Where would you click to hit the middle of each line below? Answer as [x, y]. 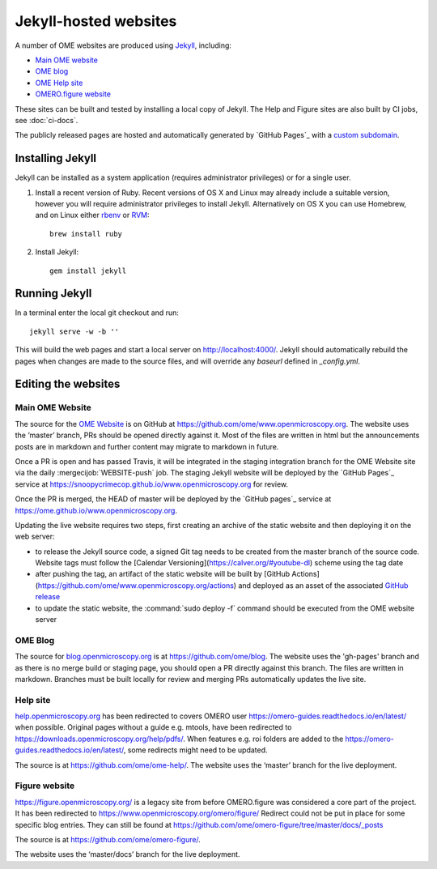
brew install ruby [86, 234]
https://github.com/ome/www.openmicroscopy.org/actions [136, 585]
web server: [35, 537]
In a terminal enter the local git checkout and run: [97, 313]
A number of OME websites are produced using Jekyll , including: [123, 45]
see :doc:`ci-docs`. [47, 120]
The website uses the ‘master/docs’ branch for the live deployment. [127, 854]
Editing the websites [68, 384]
